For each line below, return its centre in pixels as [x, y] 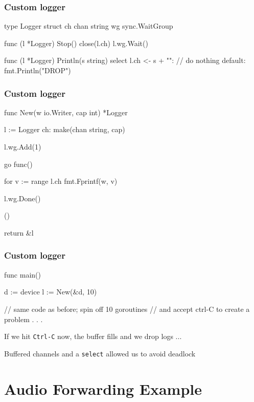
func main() [22, 274]
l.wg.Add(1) [23, 146]
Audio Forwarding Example [103, 388]
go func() [18, 164]
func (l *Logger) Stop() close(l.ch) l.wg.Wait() [76, 43]
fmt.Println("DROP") [38, 70]
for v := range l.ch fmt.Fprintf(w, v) [61, 181]
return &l [19, 232]
